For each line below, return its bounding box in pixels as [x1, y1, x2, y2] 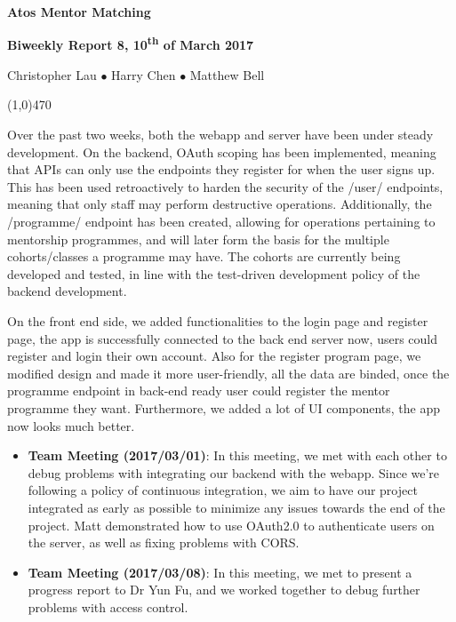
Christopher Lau [7, 65, 97, 84]
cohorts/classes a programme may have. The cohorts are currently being [7, 247, 401, 266]
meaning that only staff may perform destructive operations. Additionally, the [7, 195, 432, 213]
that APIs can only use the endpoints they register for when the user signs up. [7, 160, 436, 179]
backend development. [7, 282, 127, 300]
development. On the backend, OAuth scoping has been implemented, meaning [7, 142, 436, 161]
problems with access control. [28, 597, 188, 616]
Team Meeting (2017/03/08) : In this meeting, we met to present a [28, 562, 412, 581]
